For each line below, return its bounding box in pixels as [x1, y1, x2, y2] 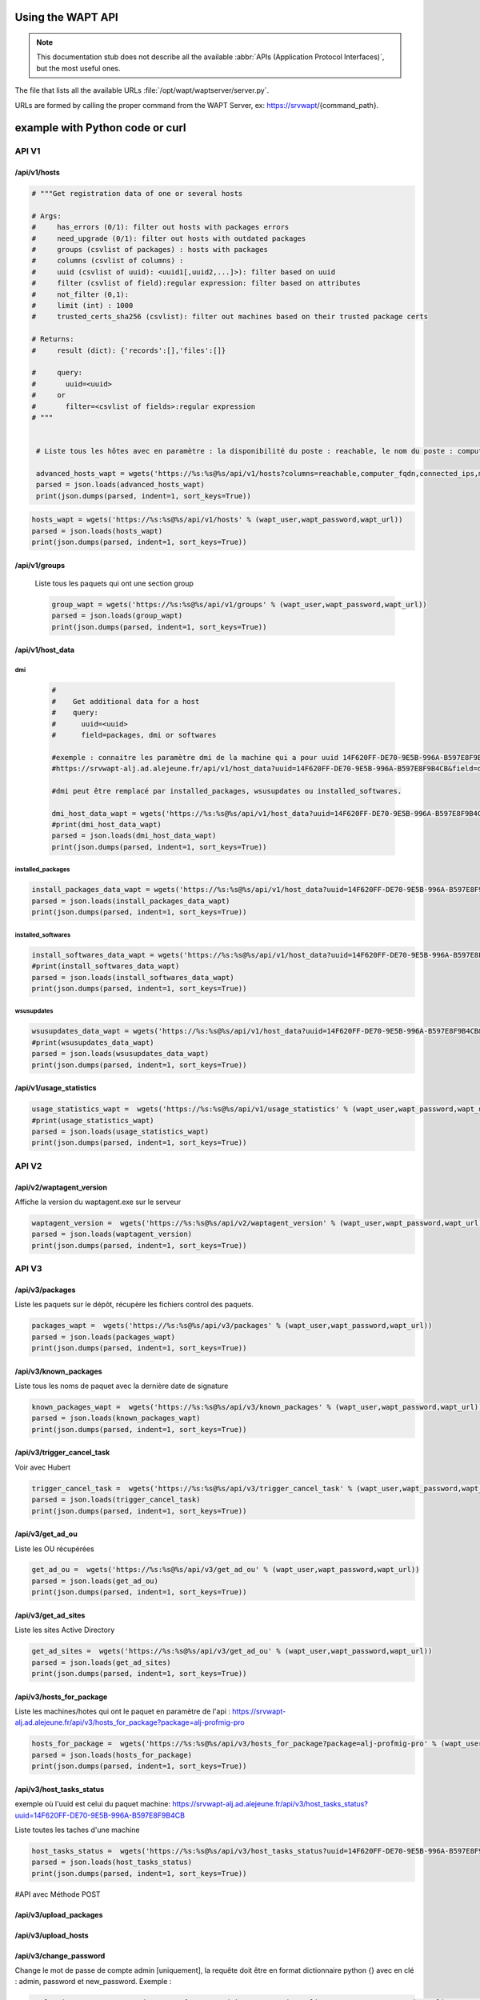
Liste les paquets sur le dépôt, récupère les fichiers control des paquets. [14, 1300, 254, 1310]
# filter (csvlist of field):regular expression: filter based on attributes [31, 278, 362, 288]
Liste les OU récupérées [14, 1544, 95, 1554]
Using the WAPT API [14, 10, 119, 24]
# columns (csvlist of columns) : [31, 256, 184, 266]
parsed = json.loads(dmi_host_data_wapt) [51, 831, 217, 840]
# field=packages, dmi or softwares [51, 730, 217, 739]
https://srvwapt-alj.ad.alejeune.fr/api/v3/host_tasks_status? [172, 1799, 368, 1809]
